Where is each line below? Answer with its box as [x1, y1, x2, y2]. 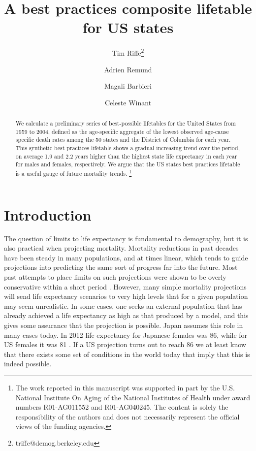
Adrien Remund [104, 64, 152, 74]
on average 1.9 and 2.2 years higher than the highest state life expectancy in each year [15, 152, 237, 160]
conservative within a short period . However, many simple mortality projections [4, 281, 247, 291]
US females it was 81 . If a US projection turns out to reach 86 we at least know [4, 339, 246, 350]
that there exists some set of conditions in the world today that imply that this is [4, 349, 250, 359]
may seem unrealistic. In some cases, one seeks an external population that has [4, 300, 242, 311]
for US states [82, 17, 174, 37]
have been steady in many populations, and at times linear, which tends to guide [4, 252, 248, 262]
